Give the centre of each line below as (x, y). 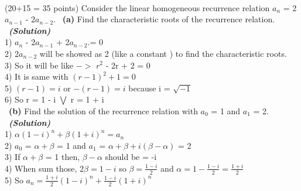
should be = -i (131, 157)
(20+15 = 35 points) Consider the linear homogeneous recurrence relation (137, 7)
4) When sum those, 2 (45, 168)
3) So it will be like (39, 65)
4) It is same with (37, 76)
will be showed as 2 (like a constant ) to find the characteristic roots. (163, 53)
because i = (149, 88)
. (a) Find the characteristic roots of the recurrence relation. (164, 19)
